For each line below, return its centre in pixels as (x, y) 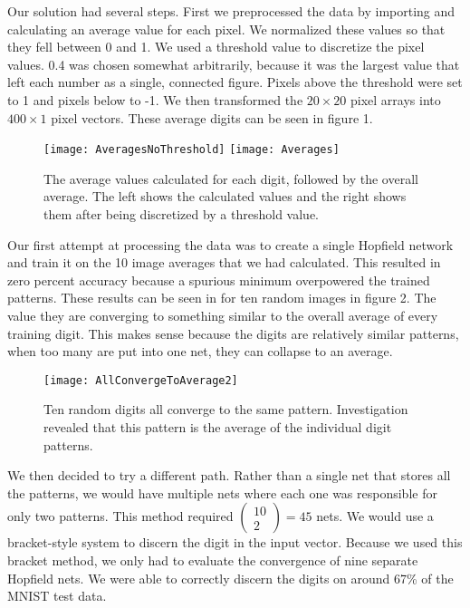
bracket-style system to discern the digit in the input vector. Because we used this (235, 542)
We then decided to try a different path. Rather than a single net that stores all (229, 475)
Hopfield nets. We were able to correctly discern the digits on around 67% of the (230, 578)
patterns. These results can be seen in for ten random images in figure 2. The (222, 298)
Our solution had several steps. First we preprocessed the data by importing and (231, 11)
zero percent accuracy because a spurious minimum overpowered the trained (219, 280)
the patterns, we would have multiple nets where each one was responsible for (222, 492)
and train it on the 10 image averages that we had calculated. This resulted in (224, 262)
